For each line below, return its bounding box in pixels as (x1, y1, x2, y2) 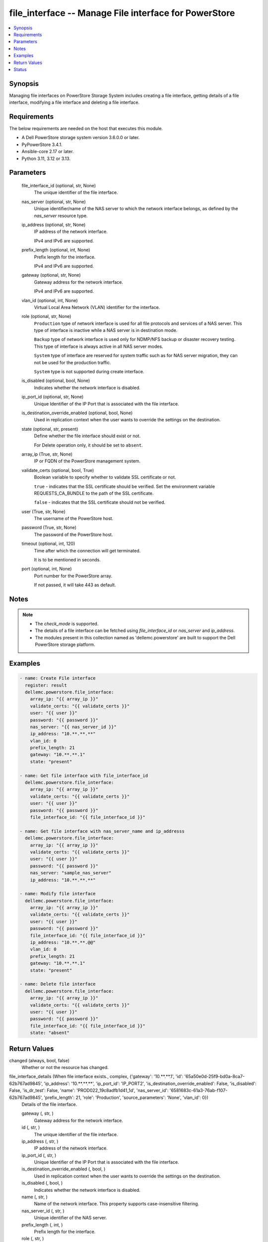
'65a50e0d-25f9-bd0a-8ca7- (184, 1074, 245, 1080)
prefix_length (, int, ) (21, 1222, 63, 1228)
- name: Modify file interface (19, 891, 96, 897)
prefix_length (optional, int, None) (21, 247, 90, 253)
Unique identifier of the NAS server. (34, 1215, 107, 1221)
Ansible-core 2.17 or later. (21, 149, 74, 155)
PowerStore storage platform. (35, 641, 95, 648)
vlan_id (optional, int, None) (21, 297, 78, 303)
